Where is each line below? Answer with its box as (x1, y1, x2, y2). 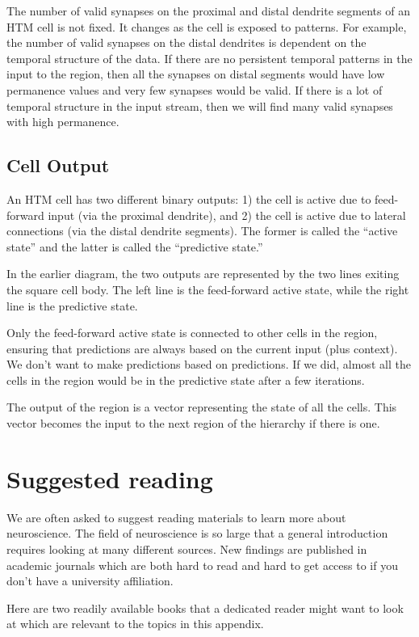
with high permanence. (6, 113, 119, 130)
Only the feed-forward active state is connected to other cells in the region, (6, 324, 378, 341)
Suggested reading (6, 462, 213, 495)
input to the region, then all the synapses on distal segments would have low (6, 65, 385, 82)
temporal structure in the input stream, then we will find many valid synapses (6, 97, 393, 114)
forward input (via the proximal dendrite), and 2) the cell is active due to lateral (6, 206, 406, 223)
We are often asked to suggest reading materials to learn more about (6, 508, 346, 525)
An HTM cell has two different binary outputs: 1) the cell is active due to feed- (6, 190, 399, 207)
